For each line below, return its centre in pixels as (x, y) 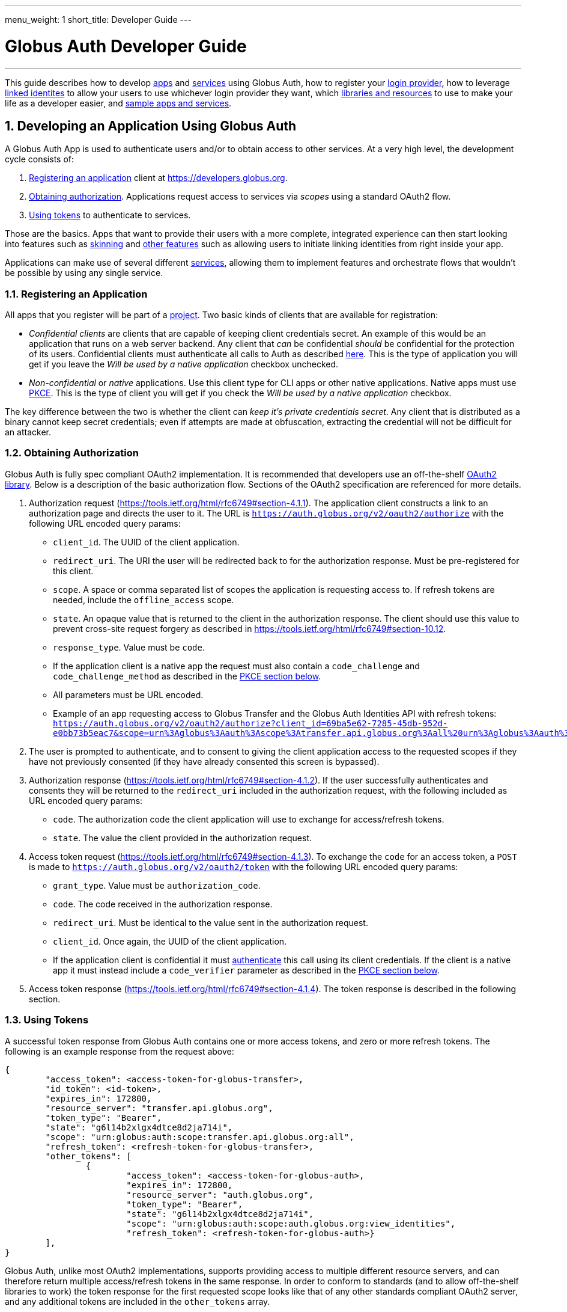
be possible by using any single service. (84, 273)
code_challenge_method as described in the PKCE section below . (187, 676)
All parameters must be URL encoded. (128, 694)
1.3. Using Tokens (47, 1020)
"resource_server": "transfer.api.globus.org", (159, 1108)
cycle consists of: (40, 159)
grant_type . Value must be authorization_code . (157, 885)
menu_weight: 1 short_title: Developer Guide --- (98, 20)
